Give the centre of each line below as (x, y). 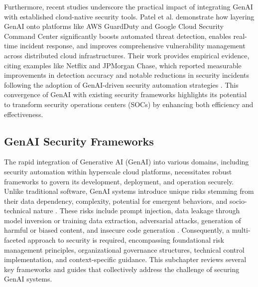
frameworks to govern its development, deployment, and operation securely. (119, 181)
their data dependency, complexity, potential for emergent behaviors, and (116, 201)
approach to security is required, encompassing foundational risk (126, 240)
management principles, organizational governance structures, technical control (124, 249)
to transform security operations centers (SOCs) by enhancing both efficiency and (129, 104)
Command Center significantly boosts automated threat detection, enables (118, 36)
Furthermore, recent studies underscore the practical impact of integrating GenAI (129, 6)
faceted (15, 240)
